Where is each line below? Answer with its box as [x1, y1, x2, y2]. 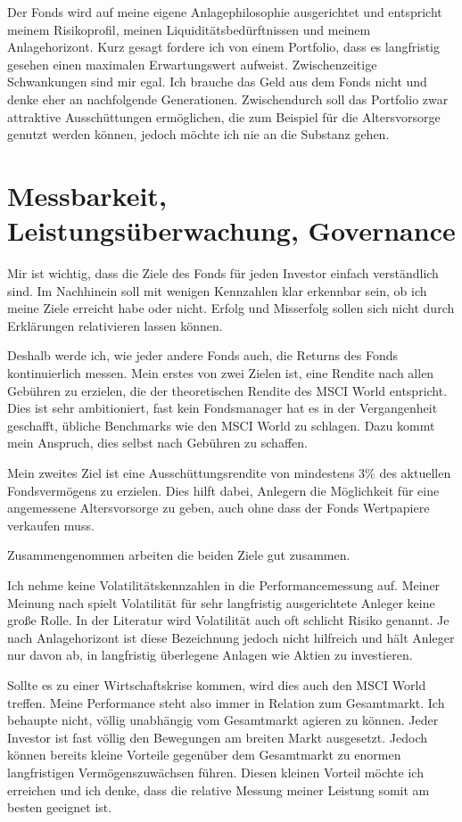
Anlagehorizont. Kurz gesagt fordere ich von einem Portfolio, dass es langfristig [7, 37, 440, 56]
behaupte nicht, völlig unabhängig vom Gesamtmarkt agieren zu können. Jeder [7, 711, 439, 729]
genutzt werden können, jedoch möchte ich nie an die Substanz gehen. [7, 125, 390, 144]
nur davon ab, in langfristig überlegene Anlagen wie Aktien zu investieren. [7, 645, 413, 664]
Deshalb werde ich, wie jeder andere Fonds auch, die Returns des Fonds [7, 346, 399, 365]
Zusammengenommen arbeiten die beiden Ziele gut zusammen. [7, 546, 351, 564]
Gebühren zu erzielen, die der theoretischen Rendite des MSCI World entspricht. [7, 381, 448, 399]
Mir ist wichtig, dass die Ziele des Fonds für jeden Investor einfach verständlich [7, 264, 439, 283]
